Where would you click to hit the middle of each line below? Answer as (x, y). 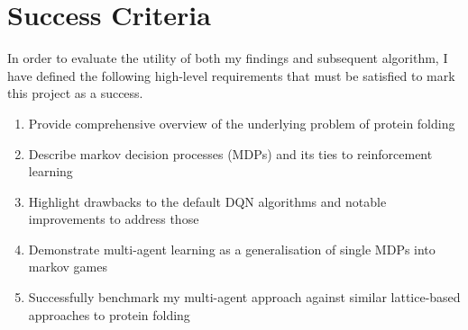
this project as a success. (75, 93)
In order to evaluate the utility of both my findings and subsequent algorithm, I (228, 58)
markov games (68, 267)
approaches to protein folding (109, 314)
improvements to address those (114, 219)
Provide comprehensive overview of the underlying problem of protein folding (242, 123)
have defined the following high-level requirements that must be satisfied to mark (231, 75)
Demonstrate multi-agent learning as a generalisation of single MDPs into (232, 249)
